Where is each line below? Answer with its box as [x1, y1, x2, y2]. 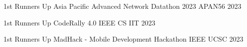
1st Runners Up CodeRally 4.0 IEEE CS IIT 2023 [3, 17, 156, 27]
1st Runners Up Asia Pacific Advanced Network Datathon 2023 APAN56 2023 [3, 1, 242, 11]
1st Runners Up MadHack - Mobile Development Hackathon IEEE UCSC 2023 [3, 34, 244, 44]
